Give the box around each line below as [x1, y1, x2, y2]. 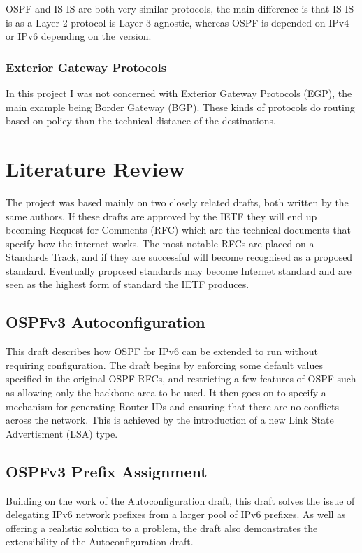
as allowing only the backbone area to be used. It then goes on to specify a [6, 385, 326, 400]
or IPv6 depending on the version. [6, 29, 152, 43]
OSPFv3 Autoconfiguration [6, 311, 205, 333]
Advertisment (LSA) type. [6, 426, 118, 440]
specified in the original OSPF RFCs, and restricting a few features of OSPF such [6, 371, 356, 386]
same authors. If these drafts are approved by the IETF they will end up [6, 208, 317, 223]
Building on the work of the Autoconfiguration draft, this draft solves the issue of [6, 493, 355, 508]
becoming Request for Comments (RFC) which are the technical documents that [6, 222, 351, 237]
